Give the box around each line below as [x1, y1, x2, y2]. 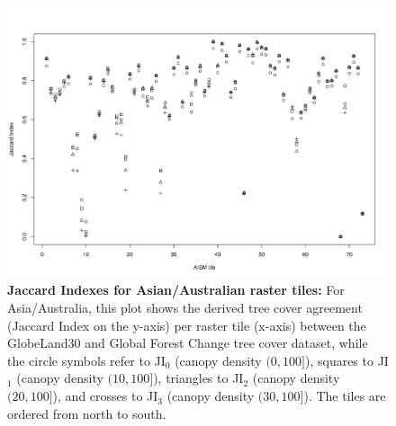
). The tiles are [303, 386, 386, 405]
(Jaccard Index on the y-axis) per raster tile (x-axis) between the [7, 315, 366, 334]
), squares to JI [304, 351, 389, 369]
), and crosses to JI [52, 386, 158, 405]
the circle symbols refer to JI [7, 351, 166, 369]
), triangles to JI [153, 368, 244, 387]
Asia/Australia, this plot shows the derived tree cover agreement [7, 298, 363, 317]
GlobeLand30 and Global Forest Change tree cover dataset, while [7, 333, 368, 352]
